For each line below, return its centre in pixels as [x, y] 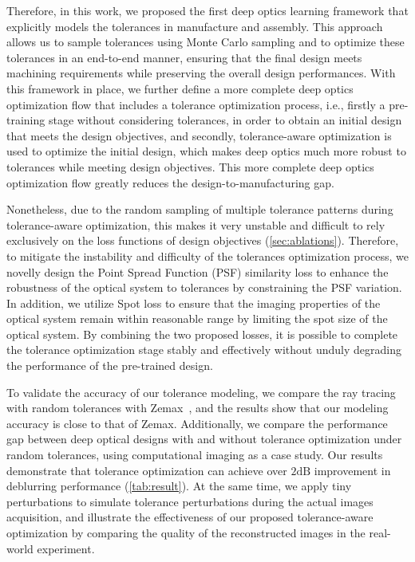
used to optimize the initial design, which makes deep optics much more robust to [206, 151]
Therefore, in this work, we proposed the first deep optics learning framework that [207, 10]
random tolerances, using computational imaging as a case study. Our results [195, 455]
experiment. [66, 548]
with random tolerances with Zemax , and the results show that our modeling [198, 408]
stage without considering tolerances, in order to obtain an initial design [225, 120]
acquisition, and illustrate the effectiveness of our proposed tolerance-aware [190, 517]
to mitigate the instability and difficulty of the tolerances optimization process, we [207, 255]
